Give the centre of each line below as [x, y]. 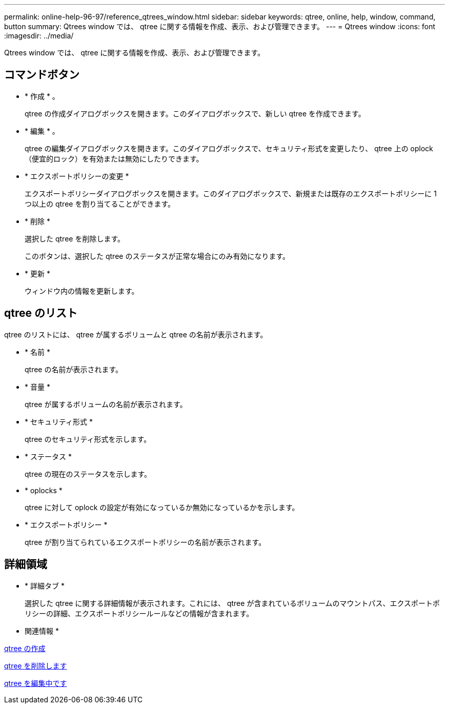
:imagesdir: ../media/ [39, 36]
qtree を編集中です [36, 683]
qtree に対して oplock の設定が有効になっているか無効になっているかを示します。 [162, 507]
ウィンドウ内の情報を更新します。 [82, 291]
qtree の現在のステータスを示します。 [88, 474]
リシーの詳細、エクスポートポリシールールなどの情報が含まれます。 [139, 613]
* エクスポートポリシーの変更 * [77, 176]
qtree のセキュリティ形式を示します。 [88, 439]
